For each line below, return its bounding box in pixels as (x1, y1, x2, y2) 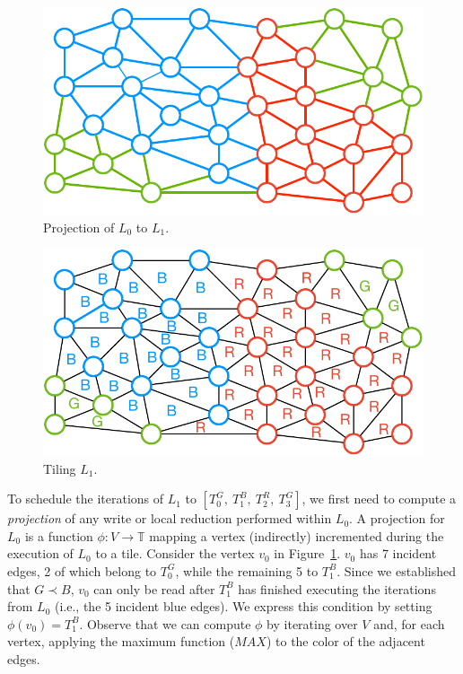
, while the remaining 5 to (175, 561, 319, 580)
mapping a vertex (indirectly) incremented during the (149, 526, 444, 545)
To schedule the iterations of (7, 489, 164, 508)
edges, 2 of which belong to (7, 561, 157, 580)
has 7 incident (359, 544, 437, 563)
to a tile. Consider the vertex (95, 544, 255, 563)
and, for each (373, 614, 445, 633)
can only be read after (93, 579, 215, 598)
